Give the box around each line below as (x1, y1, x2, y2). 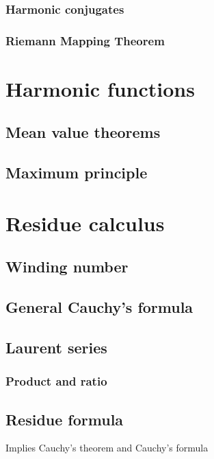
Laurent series (5, 336, 107, 357)
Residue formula (5, 408, 124, 429)
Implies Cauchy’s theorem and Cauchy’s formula (5, 440, 209, 455)
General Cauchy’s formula (5, 296, 193, 318)
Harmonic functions (5, 74, 195, 102)
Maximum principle (5, 162, 148, 183)
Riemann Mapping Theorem (5, 32, 165, 49)
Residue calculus (5, 209, 165, 237)
